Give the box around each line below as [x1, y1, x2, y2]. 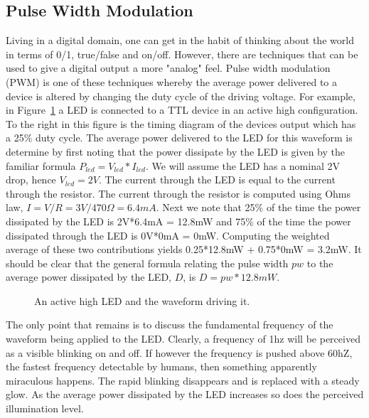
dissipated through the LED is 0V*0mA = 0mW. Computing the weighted [6, 227, 330, 242]
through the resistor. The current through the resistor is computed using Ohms [6, 186, 351, 200]
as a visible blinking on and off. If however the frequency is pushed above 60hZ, [6, 345, 353, 360]
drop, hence [6, 172, 56, 187]
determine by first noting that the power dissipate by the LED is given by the [6, 144, 346, 159]
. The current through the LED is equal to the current [98, 172, 336, 187]
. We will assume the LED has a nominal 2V [145, 158, 340, 173]
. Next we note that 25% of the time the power [156, 200, 361, 215]
